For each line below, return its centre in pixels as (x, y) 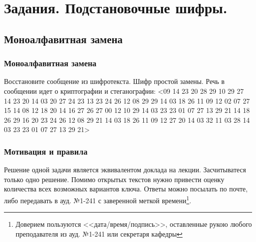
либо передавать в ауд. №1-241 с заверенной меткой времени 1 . (98, 199)
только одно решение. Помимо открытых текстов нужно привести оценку (114, 179)
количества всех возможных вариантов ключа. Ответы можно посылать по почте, (126, 189)
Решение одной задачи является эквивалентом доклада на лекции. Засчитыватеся (125, 170)
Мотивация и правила (46, 151)
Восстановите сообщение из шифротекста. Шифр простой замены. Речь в (114, 81)
